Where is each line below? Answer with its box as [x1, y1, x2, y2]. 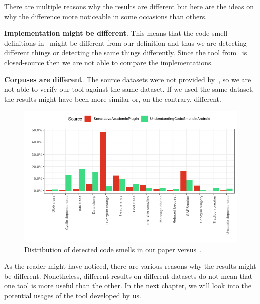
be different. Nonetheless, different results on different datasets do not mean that [4, 270, 253, 281]
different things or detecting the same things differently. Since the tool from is [4, 47, 247, 58]
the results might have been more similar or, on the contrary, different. [4, 93, 221, 104]
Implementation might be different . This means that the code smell [4, 28, 228, 38]
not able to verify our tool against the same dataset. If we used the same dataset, [4, 84, 254, 94]
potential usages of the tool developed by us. [4, 290, 141, 300]
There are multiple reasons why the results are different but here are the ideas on [4, 1, 254, 11]
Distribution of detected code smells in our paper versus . [24, 244, 202, 254]
